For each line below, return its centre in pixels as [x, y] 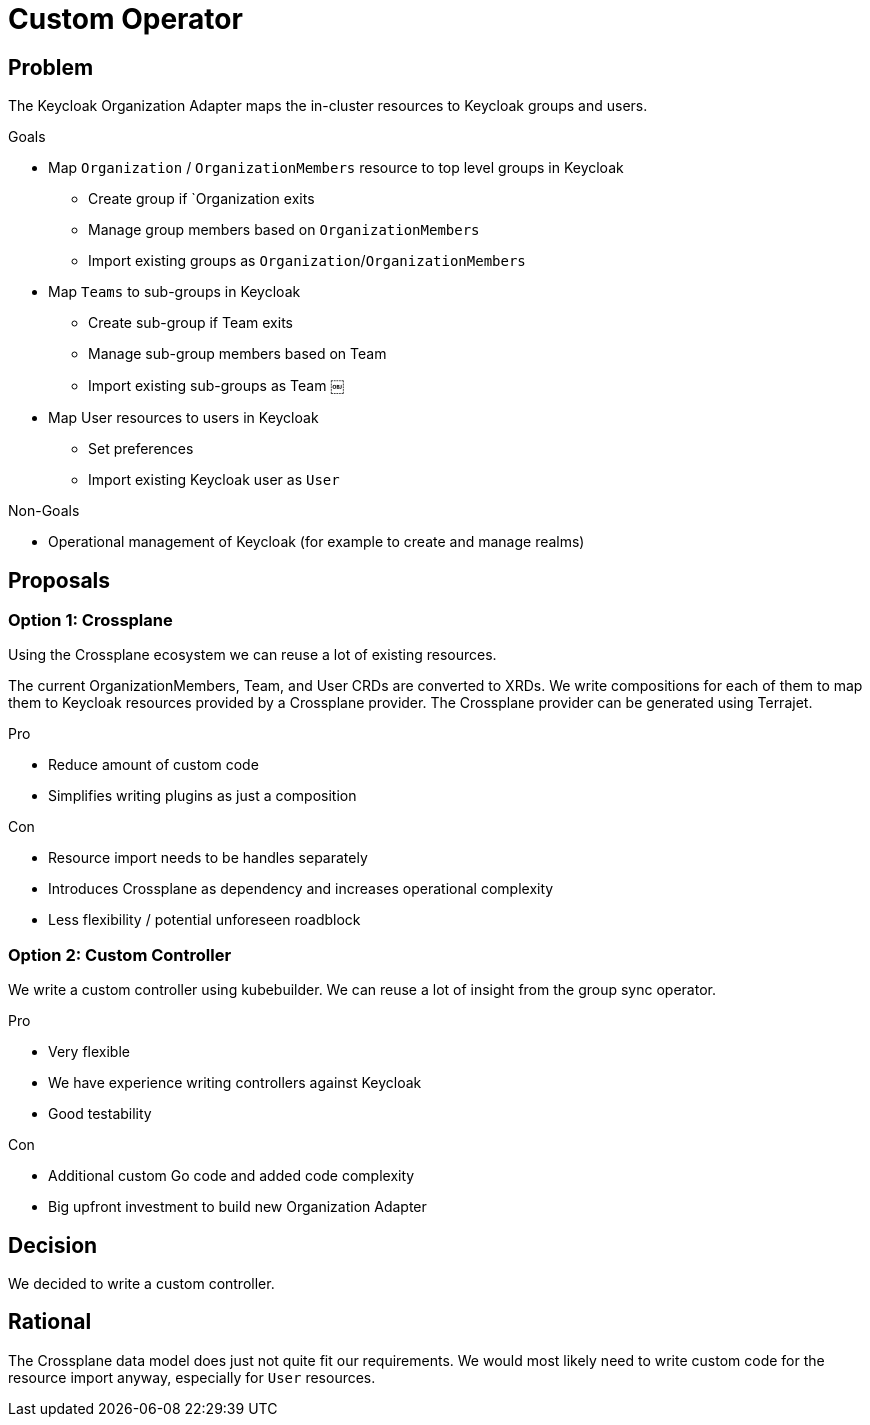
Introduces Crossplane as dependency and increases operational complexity [301, 889]
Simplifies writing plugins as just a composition [202, 796]
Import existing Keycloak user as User [214, 480]
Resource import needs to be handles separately [208, 858]
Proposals [59, 580]
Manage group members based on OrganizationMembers [284, 230]
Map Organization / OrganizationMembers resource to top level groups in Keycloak [336, 168]
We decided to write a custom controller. [141, 1283]
